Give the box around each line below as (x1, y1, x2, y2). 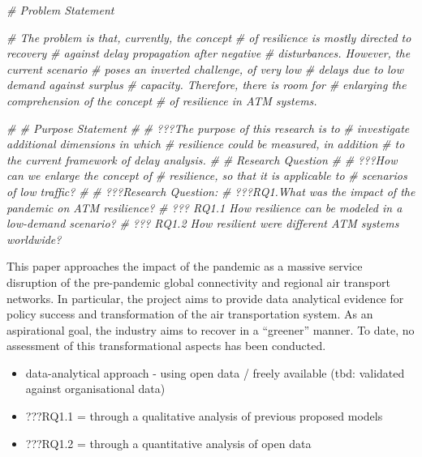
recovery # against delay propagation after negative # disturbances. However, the (6, 45, 411, 62)
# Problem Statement (6, 2, 114, 18)
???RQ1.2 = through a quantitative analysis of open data (25, 434, 312, 451)
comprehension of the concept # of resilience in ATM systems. (6, 92, 317, 109)
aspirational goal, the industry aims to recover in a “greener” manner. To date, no (6, 321, 415, 338)
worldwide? (6, 230, 62, 247)
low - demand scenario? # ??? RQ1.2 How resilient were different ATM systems (6, 215, 399, 232)
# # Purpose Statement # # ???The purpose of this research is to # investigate (6, 119, 410, 136)
